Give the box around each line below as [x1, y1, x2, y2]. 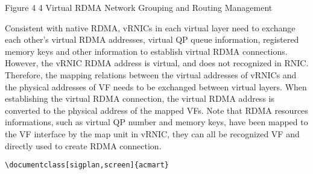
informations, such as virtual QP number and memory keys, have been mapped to [5, 116, 308, 128]
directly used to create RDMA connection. [5, 139, 162, 152]
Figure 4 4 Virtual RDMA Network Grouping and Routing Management [5, 1, 273, 13]
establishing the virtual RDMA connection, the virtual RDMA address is [5, 92, 274, 105]
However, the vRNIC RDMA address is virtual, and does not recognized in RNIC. [5, 57, 309, 69]
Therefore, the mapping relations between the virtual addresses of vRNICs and [5, 68, 297, 81]
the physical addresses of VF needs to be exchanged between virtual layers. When [5, 80, 307, 93]
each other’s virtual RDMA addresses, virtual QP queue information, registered [5, 33, 299, 46]
